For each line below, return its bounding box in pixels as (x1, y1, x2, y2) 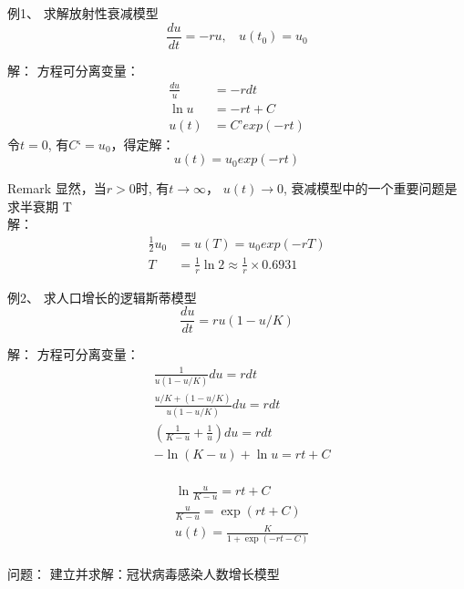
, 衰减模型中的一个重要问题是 (284, 179, 458, 198)
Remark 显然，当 (7, 179, 107, 198)
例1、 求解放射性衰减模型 (7, 4, 159, 22)
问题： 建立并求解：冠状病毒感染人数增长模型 (7, 563, 280, 583)
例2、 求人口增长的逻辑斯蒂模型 (7, 287, 197, 306)
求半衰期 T (7, 196, 72, 215)
